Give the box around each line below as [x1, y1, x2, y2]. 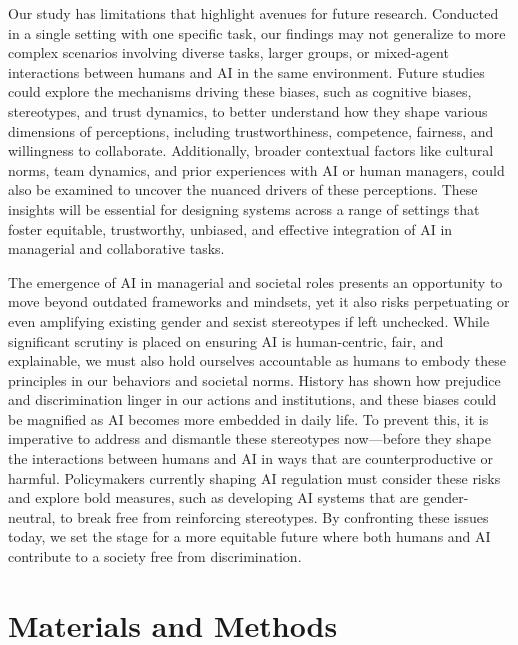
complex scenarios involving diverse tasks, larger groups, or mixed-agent [8, 42, 449, 63]
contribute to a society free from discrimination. [8, 546, 302, 567]
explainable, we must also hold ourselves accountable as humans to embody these [8, 350, 506, 371]
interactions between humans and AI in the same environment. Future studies [8, 61, 485, 82]
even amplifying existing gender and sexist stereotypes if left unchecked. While [8, 310, 490, 331]
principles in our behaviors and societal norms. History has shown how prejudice [8, 369, 501, 390]
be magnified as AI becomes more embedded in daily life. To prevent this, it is [8, 408, 489, 429]
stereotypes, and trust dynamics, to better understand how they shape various [8, 100, 488, 121]
